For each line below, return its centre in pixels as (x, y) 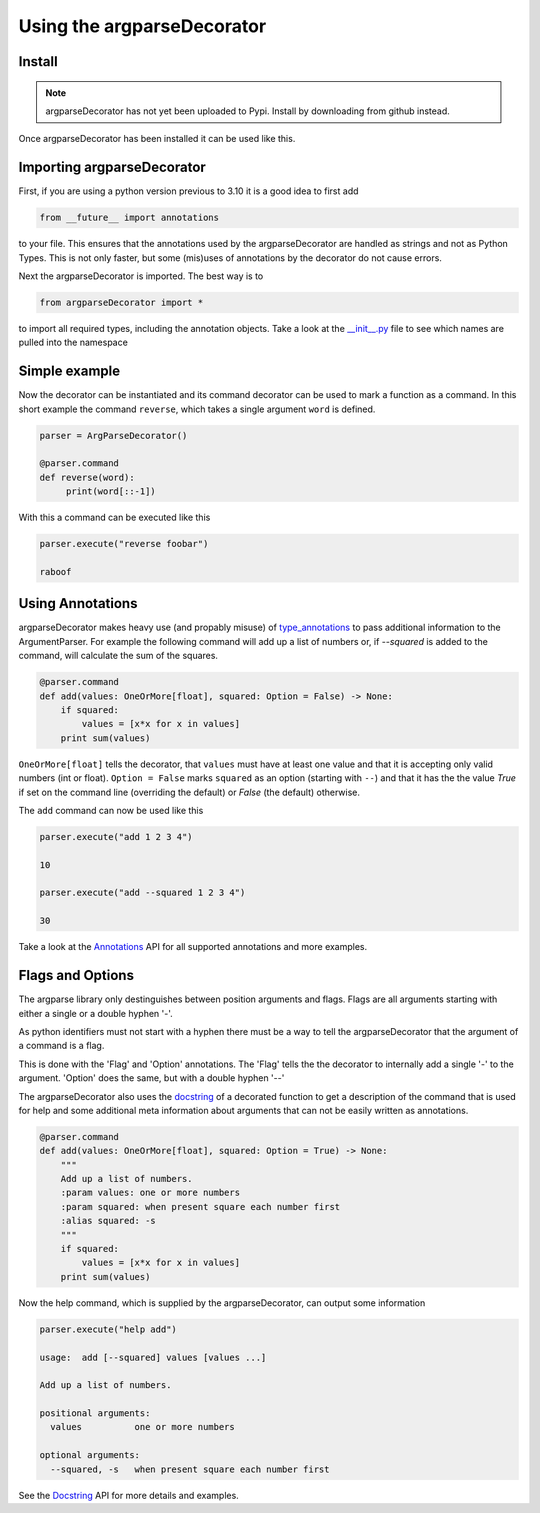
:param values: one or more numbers (150, 1193)
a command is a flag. (61, 1046)
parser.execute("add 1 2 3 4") (116, 836)
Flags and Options (76, 975)
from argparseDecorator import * (121, 302)
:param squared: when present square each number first (200, 1206)
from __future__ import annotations (129, 218)
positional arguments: (95, 1413)
